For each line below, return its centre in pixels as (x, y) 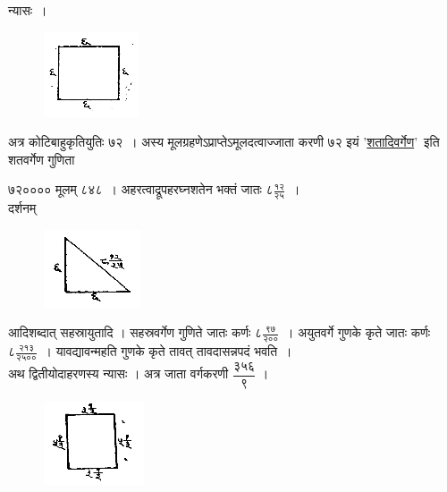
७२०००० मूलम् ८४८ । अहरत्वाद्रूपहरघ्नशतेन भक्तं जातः (135, 189)
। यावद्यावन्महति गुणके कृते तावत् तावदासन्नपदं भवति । (168, 351)
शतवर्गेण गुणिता (42, 159)
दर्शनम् (22, 208)
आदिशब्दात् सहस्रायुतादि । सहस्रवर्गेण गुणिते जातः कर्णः (130, 332)
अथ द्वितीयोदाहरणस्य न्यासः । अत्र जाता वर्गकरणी (118, 373)
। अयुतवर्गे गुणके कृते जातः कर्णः (358, 332)
